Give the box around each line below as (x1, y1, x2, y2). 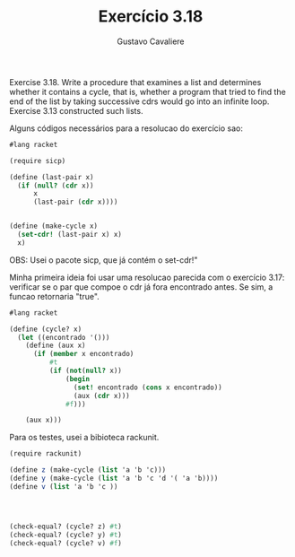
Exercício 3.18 (98, 6, 204, 27)
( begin (65, 374, 91, 383)
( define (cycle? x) (9, 325, 82, 334)
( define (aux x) (25, 341, 87, 351)
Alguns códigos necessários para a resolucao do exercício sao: (9, 123, 244, 134)
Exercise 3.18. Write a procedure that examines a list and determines (9, 76, 262, 87)
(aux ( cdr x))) (73, 391, 130, 400)
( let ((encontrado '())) (17, 333, 110, 342)
